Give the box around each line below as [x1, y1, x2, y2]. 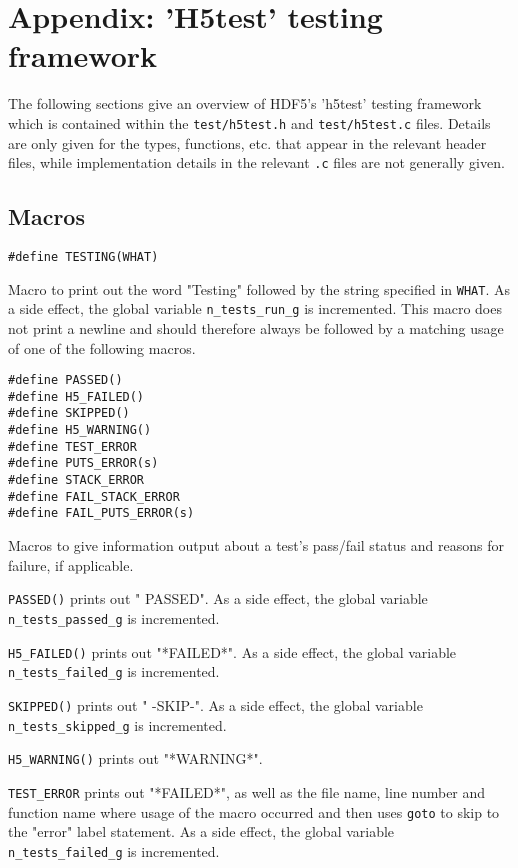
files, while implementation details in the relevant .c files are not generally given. [8, 152, 505, 173]
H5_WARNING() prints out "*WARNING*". [8, 748, 263, 769]
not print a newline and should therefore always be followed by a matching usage [8, 317, 504, 338]
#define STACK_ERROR [8, 473, 145, 488]
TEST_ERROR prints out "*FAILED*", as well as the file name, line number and [8, 781, 486, 802]
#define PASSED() [8, 373, 123, 388]
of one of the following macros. [8, 337, 196, 358]
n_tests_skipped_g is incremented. [8, 714, 227, 735]
